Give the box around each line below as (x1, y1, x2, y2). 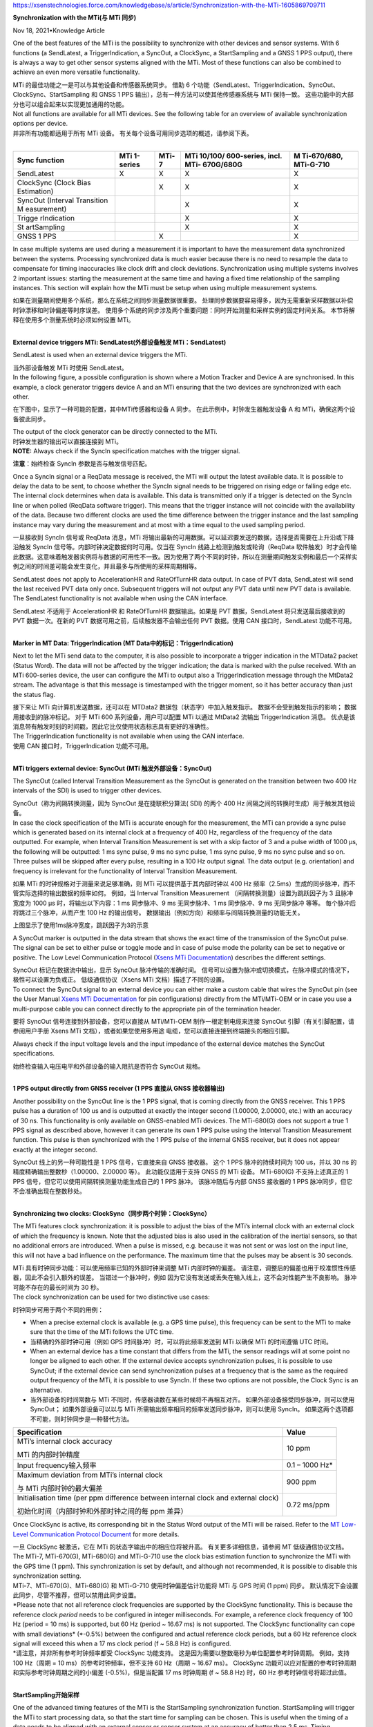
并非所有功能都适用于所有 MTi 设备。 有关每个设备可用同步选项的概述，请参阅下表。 (12, 128, 253, 137)
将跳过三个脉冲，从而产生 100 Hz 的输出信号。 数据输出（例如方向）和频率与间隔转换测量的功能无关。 (12, 908, 304, 917)
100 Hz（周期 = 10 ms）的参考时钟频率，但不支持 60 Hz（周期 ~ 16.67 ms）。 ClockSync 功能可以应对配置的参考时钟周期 (12, 1659, 356, 1667)
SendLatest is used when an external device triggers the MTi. (12, 351, 188, 359)
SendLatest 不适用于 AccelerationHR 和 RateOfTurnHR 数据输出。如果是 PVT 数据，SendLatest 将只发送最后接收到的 (12, 607, 345, 615)
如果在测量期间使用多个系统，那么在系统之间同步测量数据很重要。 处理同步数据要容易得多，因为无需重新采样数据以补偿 (12, 296, 354, 305)
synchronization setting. (12, 1572, 82, 1580)
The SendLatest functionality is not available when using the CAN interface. (12, 594, 228, 602)
